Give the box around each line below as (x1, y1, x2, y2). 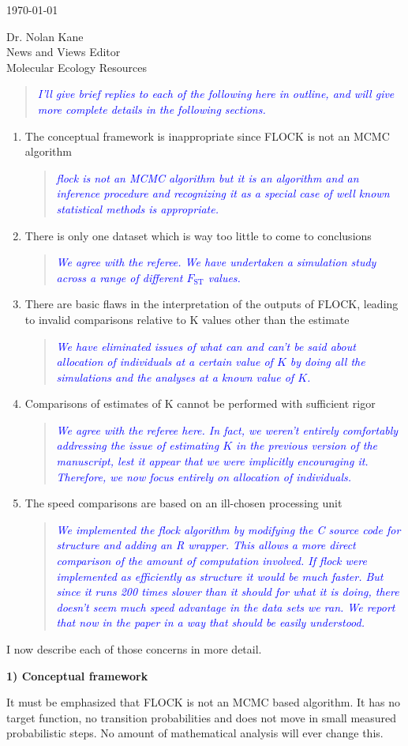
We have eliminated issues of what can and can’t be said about (56, 337, 356, 354)
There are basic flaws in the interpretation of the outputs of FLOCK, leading (24, 296, 399, 312)
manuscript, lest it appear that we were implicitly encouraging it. (56, 453, 369, 469)
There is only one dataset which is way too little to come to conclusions (24, 227, 372, 243)
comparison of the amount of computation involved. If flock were (56, 552, 367, 569)
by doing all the (290, 353, 365, 370)
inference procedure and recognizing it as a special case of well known (56, 185, 390, 202)
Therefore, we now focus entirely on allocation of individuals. (56, 468, 352, 484)
